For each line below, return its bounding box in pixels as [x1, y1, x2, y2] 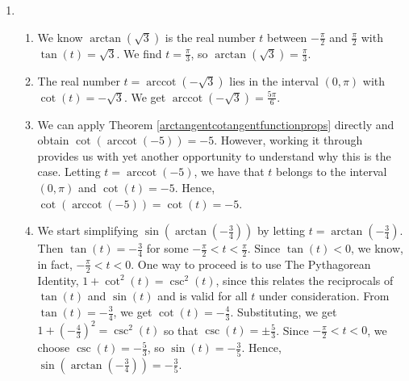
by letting [257, 222, 306, 239]
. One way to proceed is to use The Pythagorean [131, 255, 371, 272]
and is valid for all [157, 287, 248, 304]
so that [163, 321, 198, 338]
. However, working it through [214, 132, 363, 149]
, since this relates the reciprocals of [215, 271, 394, 288]
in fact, [37, 255, 73, 272]
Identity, [37, 271, 79, 288]
